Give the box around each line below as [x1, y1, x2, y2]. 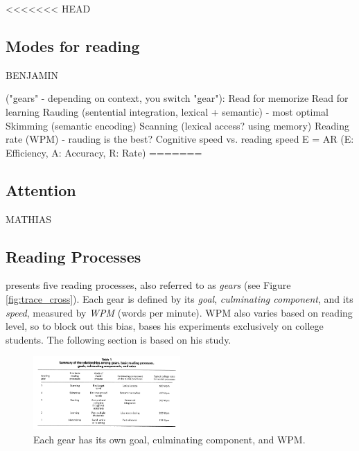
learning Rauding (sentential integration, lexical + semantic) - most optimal [6, 104, 329, 118]
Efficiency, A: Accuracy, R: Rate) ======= [6, 145, 202, 159]
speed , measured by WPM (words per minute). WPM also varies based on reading [6, 305, 353, 319]
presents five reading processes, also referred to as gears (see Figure [6, 278, 291, 292]
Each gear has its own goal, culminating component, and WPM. [33, 432, 306, 446]
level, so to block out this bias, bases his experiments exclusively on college [6, 319, 324, 333]
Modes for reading [6, 35, 140, 56]
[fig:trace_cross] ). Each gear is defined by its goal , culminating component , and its [6, 291, 353, 306]
